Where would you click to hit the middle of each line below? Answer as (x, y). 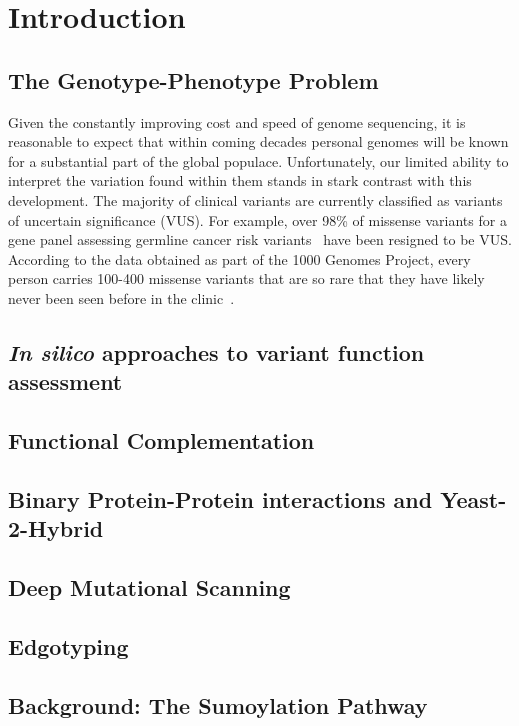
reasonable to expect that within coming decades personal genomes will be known (258, 141)
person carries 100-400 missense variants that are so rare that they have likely (246, 278)
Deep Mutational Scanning (149, 587)
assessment (65, 381)
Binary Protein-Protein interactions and (220, 498)
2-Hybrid (56, 528)
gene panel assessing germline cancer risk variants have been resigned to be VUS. (260, 239)
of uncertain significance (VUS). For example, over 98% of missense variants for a (257, 219)
